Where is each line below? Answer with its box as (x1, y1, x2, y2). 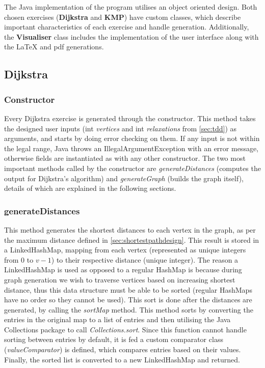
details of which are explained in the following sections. (4, 183, 176, 193)
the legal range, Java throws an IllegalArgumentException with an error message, (4, 143, 258, 153)
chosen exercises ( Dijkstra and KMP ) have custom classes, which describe (4, 11, 241, 22)
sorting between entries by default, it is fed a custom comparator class (4, 334, 223, 345)
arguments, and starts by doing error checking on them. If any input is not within (4, 133, 260, 144)
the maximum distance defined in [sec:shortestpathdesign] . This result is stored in (4, 234, 259, 245)
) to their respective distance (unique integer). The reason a (51, 254, 238, 265)
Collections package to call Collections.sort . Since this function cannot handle (4, 324, 247, 334)
